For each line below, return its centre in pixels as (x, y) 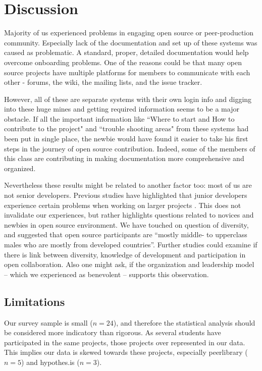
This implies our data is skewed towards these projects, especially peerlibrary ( (126, 352)
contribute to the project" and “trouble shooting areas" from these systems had (126, 128)
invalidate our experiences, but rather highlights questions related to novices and (129, 215)
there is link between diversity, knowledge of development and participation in (125, 254)
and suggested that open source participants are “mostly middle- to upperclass (126, 234)
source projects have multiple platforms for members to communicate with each (127, 72)
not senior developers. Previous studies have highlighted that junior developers (126, 195)
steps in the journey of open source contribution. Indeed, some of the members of (130, 148)
